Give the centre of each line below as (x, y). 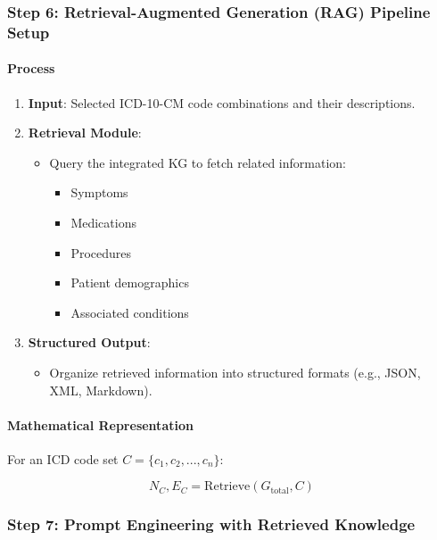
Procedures (101, 252)
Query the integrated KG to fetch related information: (198, 162)
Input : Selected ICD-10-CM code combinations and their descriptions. (222, 102)
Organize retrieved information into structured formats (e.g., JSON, (235, 372)
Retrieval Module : (85, 133)
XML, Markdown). (101, 390)
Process (31, 68)
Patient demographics (130, 282)
